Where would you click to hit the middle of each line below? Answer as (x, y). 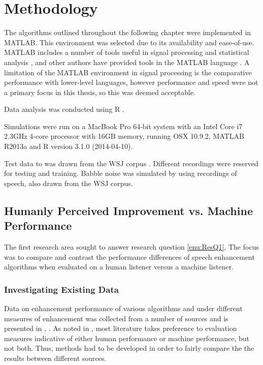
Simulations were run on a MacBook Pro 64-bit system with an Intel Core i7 (123, 126)
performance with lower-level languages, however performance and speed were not (131, 82)
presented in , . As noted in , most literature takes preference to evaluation (121, 328)
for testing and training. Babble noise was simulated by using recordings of (121, 173)
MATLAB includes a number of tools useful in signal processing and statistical (127, 52)
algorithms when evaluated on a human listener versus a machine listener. (119, 267)
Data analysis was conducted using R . (64, 109)
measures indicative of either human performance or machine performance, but (127, 338)
